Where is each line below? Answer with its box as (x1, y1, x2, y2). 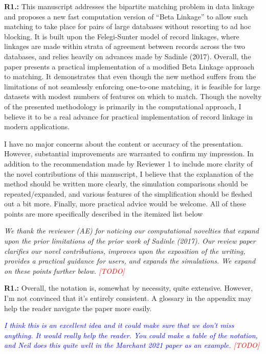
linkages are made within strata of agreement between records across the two (4, 41, 246, 52)
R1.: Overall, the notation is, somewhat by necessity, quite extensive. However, (4, 282, 253, 293)
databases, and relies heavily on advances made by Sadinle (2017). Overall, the (4, 51, 251, 61)
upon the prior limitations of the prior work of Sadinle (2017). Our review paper (4, 235, 256, 246)
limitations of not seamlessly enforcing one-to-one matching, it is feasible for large (4, 81, 260, 91)
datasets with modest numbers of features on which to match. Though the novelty (4, 91, 262, 102)
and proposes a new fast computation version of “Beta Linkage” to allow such (4, 11, 248, 21)
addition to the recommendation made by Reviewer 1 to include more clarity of (4, 158, 253, 169)
